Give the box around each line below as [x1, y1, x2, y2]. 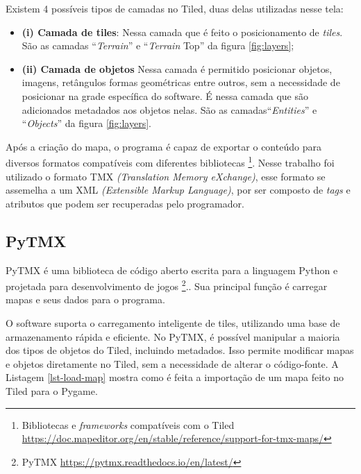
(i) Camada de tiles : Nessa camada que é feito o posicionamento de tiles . [22, 24, 343, 39]
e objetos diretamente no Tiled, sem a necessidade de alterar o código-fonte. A [6, 356, 339, 371]
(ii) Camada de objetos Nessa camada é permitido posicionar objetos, [22, 61, 333, 76]
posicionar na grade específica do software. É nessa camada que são [22, 88, 308, 103]
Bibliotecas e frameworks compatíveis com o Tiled [22, 417, 235, 432]
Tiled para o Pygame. [6, 383, 98, 398]
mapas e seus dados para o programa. [6, 292, 165, 307]
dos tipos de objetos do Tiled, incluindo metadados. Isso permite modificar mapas [6, 343, 354, 357]
